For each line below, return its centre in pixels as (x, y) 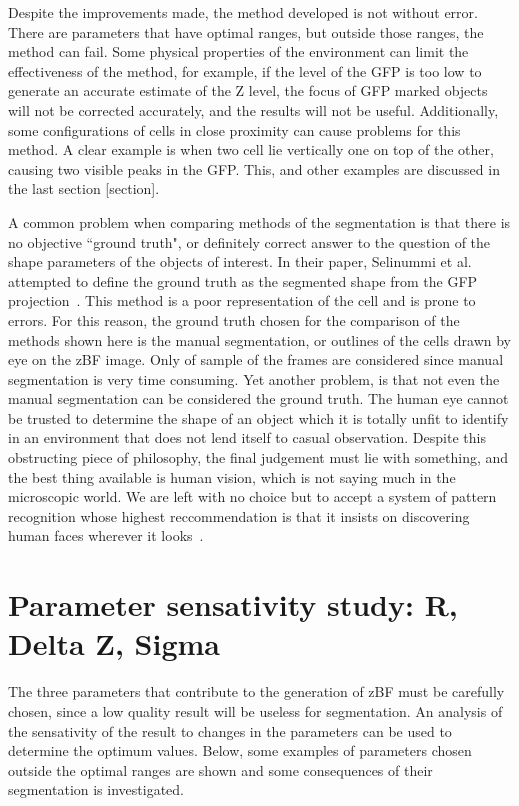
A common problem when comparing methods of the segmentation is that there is (259, 221)
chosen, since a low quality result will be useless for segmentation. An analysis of (255, 710)
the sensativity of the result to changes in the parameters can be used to (230, 730)
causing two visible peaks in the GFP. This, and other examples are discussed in (254, 168)
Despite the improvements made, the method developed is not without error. (243, 12)
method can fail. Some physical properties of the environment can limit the (238, 51)
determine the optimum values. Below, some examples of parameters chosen (240, 750)
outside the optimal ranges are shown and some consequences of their (220, 769)
